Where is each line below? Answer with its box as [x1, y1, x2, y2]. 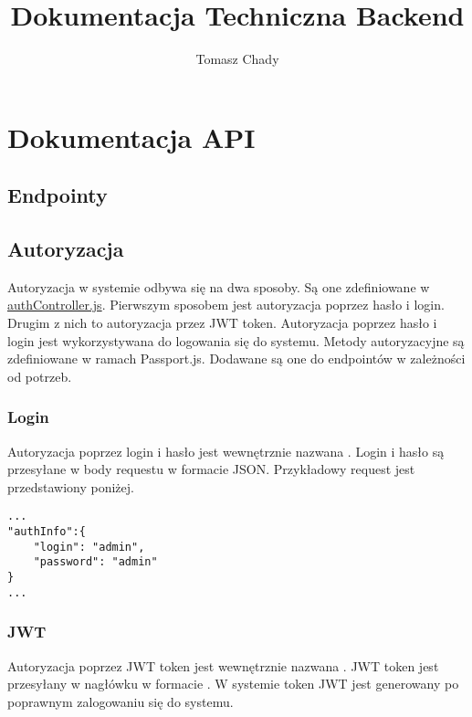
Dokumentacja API [7, 118, 256, 155]
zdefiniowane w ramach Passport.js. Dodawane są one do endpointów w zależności [7, 349, 466, 368]
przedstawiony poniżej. [7, 477, 134, 496]
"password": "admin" [33, 555, 158, 569]
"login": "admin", [33, 540, 145, 554]
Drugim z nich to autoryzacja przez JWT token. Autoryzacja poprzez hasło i [7, 313, 437, 332]
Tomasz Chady [195, 49, 279, 69]
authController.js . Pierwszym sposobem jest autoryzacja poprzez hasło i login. [7, 295, 445, 314]
